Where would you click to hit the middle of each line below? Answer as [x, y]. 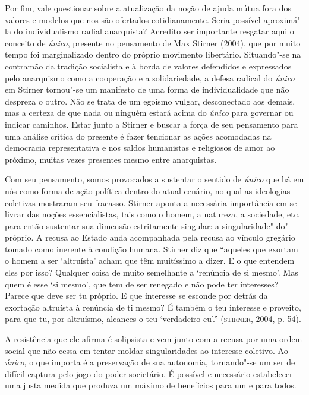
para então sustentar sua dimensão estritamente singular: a [112, 225]
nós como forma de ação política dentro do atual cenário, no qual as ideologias [148, 190]
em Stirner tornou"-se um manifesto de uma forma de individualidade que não [147, 89]
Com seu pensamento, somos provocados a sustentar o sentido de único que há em [154, 179]
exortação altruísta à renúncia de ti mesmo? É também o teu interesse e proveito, [153, 307]
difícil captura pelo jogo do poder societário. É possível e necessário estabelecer [149, 373]
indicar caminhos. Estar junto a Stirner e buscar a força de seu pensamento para [152, 124]
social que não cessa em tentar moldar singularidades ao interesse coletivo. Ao [146, 350]
